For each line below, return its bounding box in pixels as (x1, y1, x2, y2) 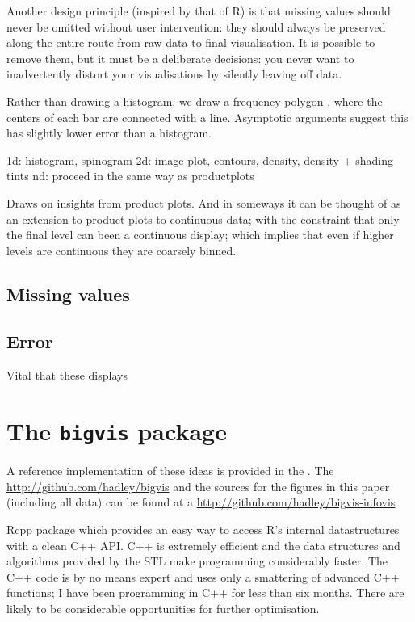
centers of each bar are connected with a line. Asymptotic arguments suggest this (6, 108, 409, 125)
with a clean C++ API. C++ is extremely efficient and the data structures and (6, 536, 400, 553)
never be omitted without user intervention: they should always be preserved (6, 18, 386, 35)
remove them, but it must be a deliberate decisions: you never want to (6, 49, 354, 66)
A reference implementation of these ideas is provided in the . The (6, 462, 334, 479)
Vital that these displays (6, 367, 128, 384)
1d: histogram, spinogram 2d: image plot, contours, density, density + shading (6, 151, 393, 168)
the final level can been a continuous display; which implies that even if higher (6, 226, 394, 243)
